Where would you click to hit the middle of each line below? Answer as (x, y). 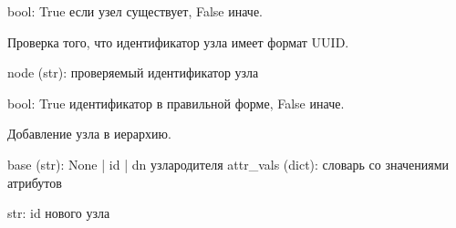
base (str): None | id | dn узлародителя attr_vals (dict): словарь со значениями (228, 164)
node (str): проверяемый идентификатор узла (133, 73)
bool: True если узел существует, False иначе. (135, 11)
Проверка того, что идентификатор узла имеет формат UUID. (178, 41)
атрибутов (35, 182)
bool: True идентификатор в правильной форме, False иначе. (176, 103)
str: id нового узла (59, 213)
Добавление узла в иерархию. (89, 134)
